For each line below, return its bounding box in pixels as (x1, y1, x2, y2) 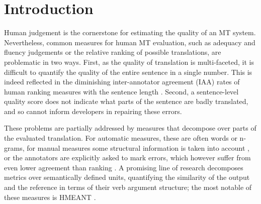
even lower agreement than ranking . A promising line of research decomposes (4, 162, 243, 172)
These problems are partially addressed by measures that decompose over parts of (4, 123, 256, 133)
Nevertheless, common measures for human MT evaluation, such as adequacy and (4, 37, 255, 47)
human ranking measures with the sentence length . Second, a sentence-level (4, 86, 239, 96)
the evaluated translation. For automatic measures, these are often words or (4, 133, 237, 143)
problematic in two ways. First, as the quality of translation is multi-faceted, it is (4, 56, 254, 67)
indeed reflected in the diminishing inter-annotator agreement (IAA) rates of (4, 76, 240, 87)
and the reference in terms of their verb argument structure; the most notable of (4, 182, 252, 192)
